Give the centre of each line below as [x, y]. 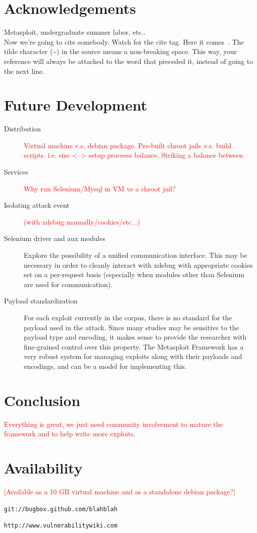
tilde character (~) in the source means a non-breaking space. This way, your [121, 51]
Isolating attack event [37, 205]
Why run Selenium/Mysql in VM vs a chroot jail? [100, 188]
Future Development [76, 105]
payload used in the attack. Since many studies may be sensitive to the [131, 327]
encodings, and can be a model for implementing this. [105, 366]
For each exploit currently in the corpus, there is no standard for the [128, 317]
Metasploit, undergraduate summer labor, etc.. [75, 32]
